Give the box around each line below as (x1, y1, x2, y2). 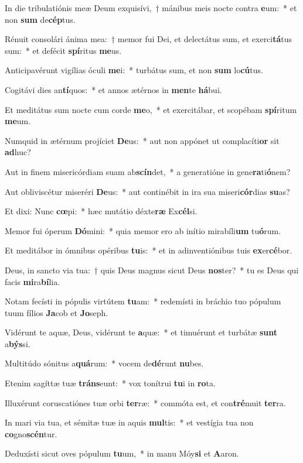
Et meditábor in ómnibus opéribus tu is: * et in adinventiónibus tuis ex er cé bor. (5, 244, 292, 256)
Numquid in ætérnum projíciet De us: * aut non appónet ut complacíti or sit (5, 134, 280, 146)
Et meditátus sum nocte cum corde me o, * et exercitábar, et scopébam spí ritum (5, 103, 297, 115)
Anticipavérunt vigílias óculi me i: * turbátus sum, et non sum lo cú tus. (5, 64, 263, 76)
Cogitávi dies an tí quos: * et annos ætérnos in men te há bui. (5, 83, 222, 95)
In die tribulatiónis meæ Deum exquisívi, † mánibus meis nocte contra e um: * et (5, 2, 297, 13)
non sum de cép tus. (5, 13, 76, 25)
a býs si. (5, 337, 30, 349)
